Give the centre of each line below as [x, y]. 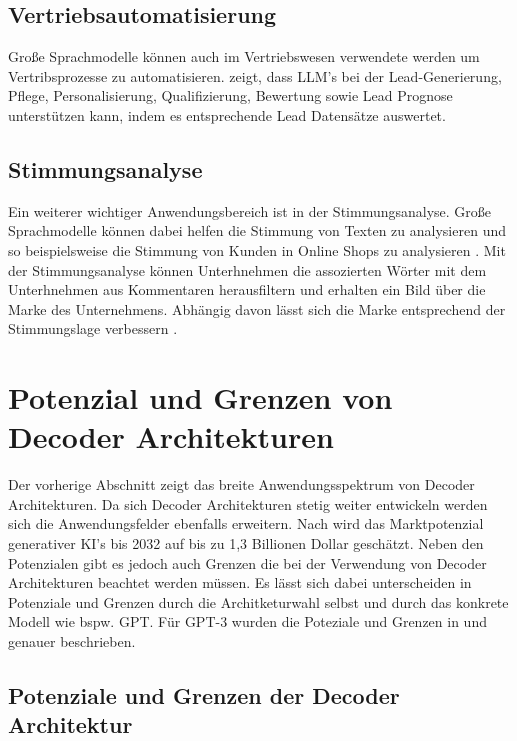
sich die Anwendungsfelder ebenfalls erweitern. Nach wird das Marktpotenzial [246, 523]
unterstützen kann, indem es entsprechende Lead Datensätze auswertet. [227, 114]
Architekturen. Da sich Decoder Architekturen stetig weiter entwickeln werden [248, 503]
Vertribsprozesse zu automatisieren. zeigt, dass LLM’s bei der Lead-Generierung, [255, 75]
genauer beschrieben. [72, 641]
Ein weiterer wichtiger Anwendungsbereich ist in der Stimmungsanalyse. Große [250, 210]
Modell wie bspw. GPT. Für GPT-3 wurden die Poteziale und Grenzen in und [247, 621]
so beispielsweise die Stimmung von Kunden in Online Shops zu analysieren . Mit [257, 249]
